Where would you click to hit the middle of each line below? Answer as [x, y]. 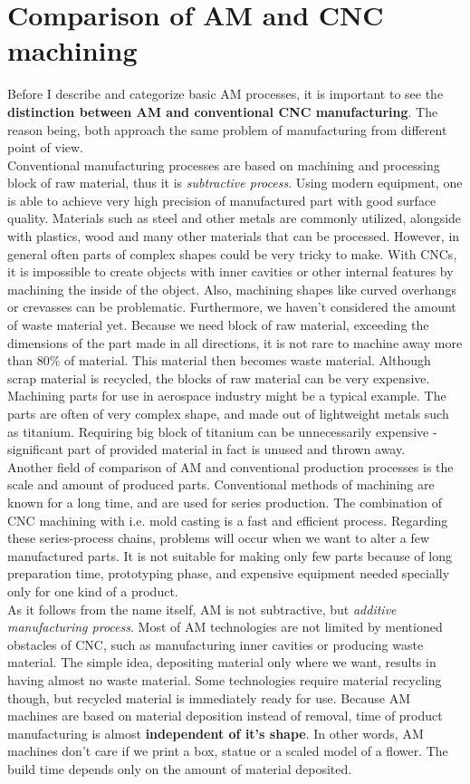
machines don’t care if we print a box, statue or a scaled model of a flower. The [228, 751]
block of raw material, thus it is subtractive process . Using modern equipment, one [235, 183]
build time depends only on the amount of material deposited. [180, 768]
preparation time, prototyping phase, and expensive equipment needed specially [229, 573]
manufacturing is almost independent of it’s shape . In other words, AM [216, 733]
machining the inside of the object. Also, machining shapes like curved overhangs [232, 289]
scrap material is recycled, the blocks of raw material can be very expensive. [219, 377]
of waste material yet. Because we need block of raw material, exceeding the [218, 325]
